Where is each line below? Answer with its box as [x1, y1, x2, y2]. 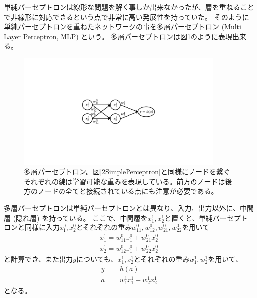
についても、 [76, 254, 118, 264]
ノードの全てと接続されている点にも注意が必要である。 [37, 186, 218, 196]
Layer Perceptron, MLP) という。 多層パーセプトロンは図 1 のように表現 [4, 31, 233, 41]
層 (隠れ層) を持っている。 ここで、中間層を [4, 212, 148, 223]
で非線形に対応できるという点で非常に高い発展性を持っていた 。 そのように [4, 11, 249, 22]
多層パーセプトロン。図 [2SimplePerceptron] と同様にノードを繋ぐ [24, 166, 230, 177]
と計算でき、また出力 [4, 254, 73, 264]
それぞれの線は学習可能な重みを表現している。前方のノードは [24, 176, 225, 186]
